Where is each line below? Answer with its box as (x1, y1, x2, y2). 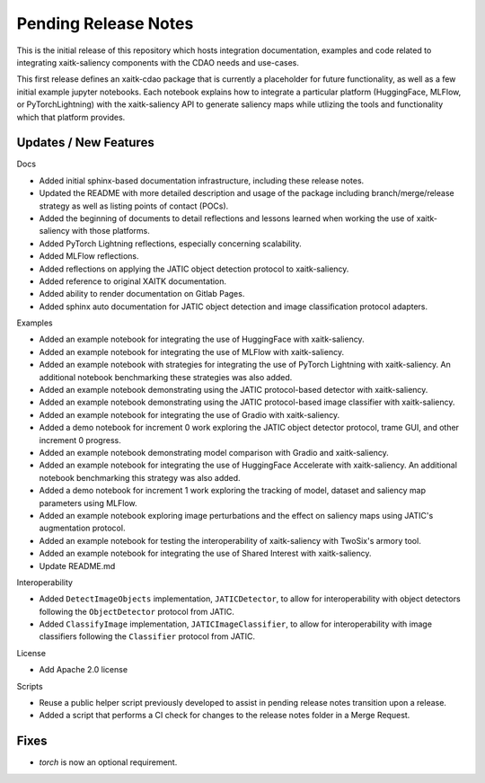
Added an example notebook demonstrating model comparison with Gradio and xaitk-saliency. (39, 448, 390, 458)
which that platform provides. (16, 111, 126, 122)
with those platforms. (71, 226, 150, 236)
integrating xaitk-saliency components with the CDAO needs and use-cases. (16, 57, 300, 67)
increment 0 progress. (39, 434, 121, 445)
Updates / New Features (16, 135, 154, 150)
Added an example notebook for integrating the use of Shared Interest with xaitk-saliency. (39, 548, 372, 559)
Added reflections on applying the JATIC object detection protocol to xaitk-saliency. (39, 263, 349, 274)
